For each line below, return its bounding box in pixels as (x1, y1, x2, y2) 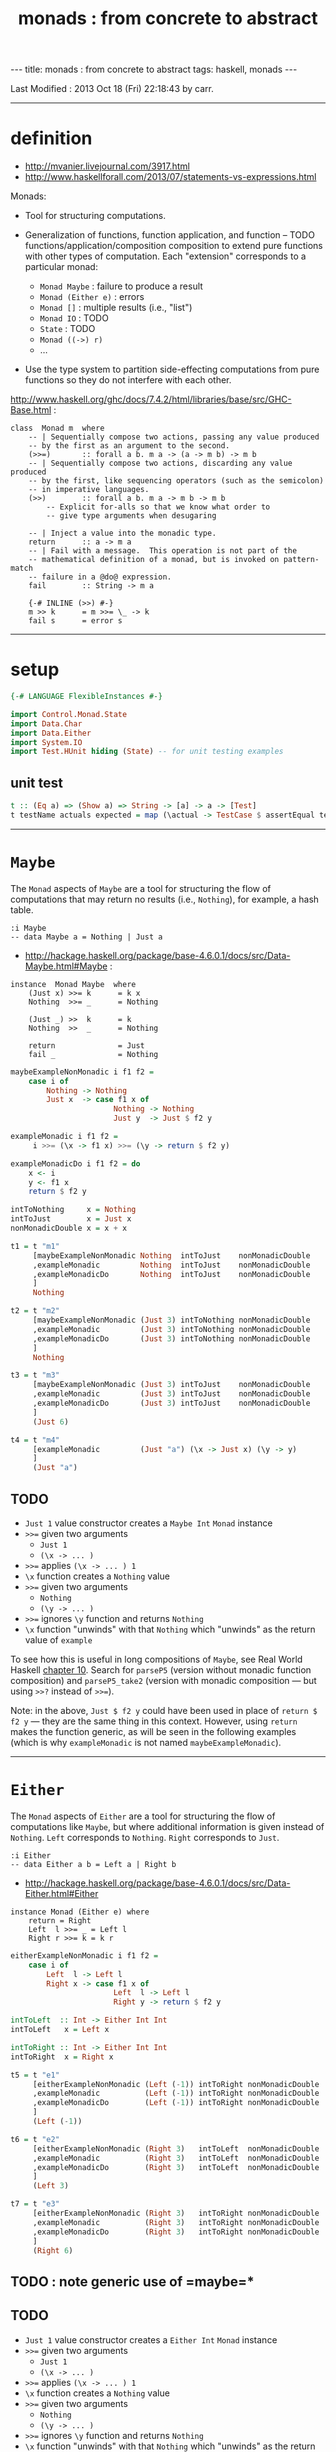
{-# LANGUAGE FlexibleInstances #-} (10, 692, 163, 702)
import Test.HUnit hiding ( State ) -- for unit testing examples (10, 747, 284, 757)
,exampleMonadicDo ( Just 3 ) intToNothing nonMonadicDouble (32, 1333, 311, 1344)
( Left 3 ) (32, 2181, 70, 2191)
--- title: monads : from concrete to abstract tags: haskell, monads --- (10, 63, 298, 76)
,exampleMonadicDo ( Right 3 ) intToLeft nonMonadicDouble (32, 2162, 320, 2172)
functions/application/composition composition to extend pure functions (24, 240, 323, 252)
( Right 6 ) (32, 2245, 74, 2256)
